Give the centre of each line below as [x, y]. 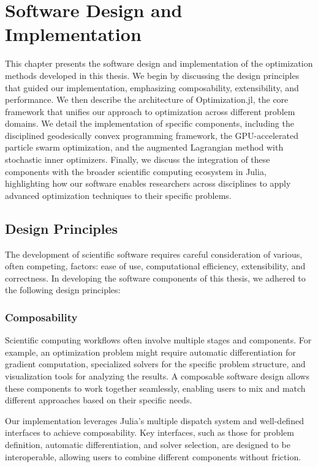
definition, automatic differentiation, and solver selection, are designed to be [148, 444]
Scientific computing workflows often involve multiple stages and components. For [158, 340]
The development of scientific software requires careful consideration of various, [154, 254]
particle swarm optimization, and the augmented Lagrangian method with [144, 147]
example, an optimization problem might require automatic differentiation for [150, 352]
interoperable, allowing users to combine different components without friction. [153, 456]
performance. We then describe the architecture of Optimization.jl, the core [147, 99]
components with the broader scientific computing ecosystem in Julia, [136, 171]
